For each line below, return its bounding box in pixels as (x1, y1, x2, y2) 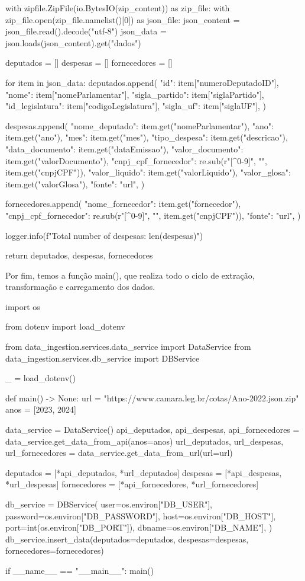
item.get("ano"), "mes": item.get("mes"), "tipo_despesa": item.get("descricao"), (5, 131, 288, 143)
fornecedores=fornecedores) (5, 544, 104, 557)
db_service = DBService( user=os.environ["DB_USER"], (5, 498, 212, 510)
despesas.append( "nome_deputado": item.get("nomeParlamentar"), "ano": (5, 119, 274, 132)
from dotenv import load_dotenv (5, 320, 125, 333)
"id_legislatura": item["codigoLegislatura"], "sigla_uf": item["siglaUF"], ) (5, 100, 266, 112)
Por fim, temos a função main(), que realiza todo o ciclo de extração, (5, 269, 255, 281)
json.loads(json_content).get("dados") (5, 36, 141, 49)
